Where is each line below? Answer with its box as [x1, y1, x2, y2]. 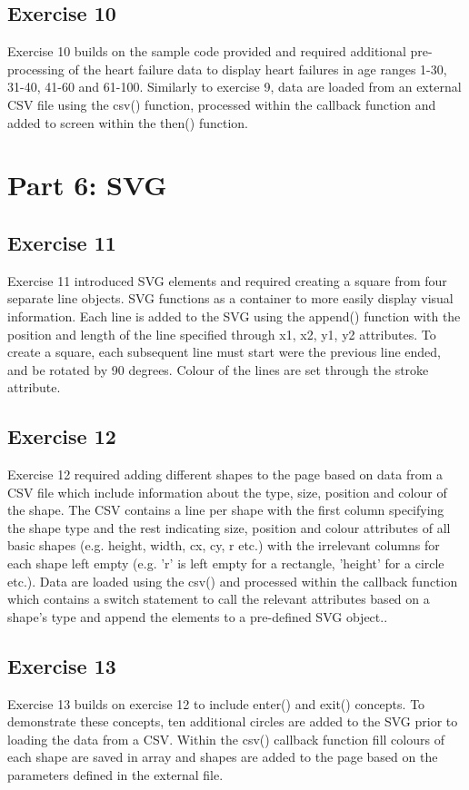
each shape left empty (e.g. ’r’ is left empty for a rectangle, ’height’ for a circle [7, 554, 444, 573]
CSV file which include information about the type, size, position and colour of [7, 482, 447, 501]
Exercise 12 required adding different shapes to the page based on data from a [7, 465, 444, 484]
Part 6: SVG [7, 166, 167, 203]
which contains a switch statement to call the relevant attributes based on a [7, 589, 430, 608]
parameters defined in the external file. [7, 765, 224, 785]
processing [7, 59, 65, 78]
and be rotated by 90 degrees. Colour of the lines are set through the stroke [7, 360, 429, 379]
